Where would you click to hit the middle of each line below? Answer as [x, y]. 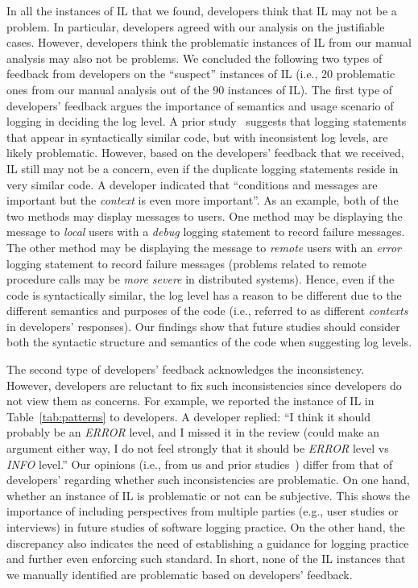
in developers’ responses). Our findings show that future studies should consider [203, 326]
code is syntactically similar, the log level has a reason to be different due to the [204, 294]
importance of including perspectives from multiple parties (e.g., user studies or [203, 511]
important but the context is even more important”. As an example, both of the [203, 200]
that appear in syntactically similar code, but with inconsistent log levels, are [197, 137]
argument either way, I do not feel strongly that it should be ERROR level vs [198, 448]
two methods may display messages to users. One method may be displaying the [205, 215]
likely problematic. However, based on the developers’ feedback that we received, [205, 153]
